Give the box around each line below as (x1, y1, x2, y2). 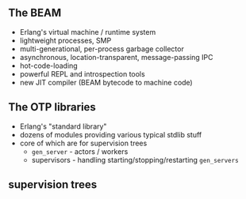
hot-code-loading (19, 61, 78, 70)
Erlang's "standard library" (19, 122, 107, 131)
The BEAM (8, 6, 62, 20)
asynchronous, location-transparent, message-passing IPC (19, 52, 213, 62)
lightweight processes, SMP (19, 36, 112, 45)
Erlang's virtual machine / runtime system (19, 27, 156, 36)
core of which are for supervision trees (19, 138, 148, 148)
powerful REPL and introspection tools (19, 69, 145, 78)
